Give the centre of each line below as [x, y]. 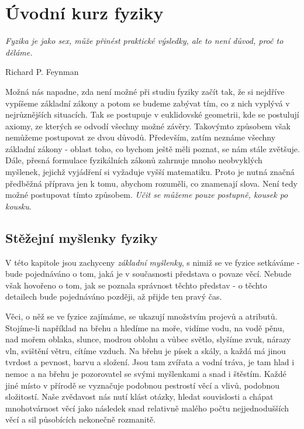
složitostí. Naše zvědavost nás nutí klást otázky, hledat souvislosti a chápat [139, 397]
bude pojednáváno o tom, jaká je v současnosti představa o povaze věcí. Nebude [148, 274]
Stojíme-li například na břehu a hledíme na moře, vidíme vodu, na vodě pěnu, [145, 327]
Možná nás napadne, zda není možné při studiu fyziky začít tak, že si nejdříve [145, 91]
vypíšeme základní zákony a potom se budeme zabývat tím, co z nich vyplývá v [148, 103]
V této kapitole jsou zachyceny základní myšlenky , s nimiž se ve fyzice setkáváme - [153, 262]
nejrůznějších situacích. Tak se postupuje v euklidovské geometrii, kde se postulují [152, 114]
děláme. [19, 52]
